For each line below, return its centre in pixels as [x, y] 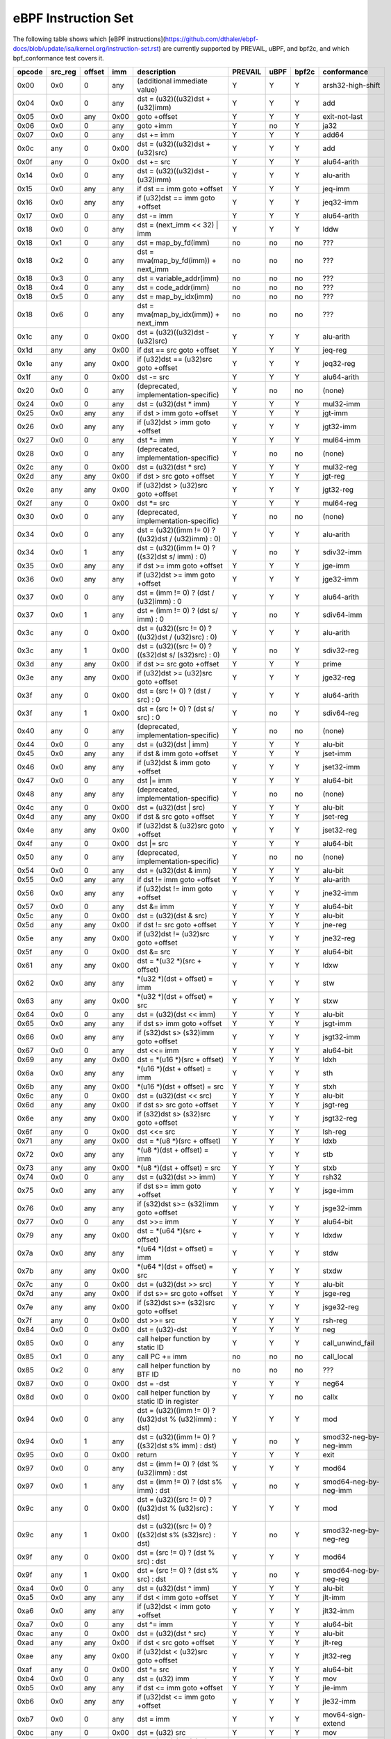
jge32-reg [339, 677]
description [157, 72]
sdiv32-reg [341, 650]
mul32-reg [340, 467]
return [147, 1454]
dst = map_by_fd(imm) [174, 242]
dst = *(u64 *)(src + [170, 1231]
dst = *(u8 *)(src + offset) [179, 1141]
